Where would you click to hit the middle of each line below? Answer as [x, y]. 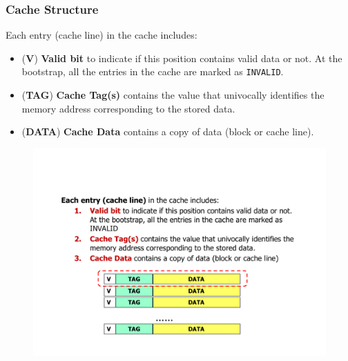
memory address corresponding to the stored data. [128, 108]
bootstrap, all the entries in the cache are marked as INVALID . [153, 71]
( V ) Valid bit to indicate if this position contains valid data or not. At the [182, 58]
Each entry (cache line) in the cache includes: [101, 35]
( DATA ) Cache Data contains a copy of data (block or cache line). [168, 131]
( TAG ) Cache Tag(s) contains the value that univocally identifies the [173, 95]
